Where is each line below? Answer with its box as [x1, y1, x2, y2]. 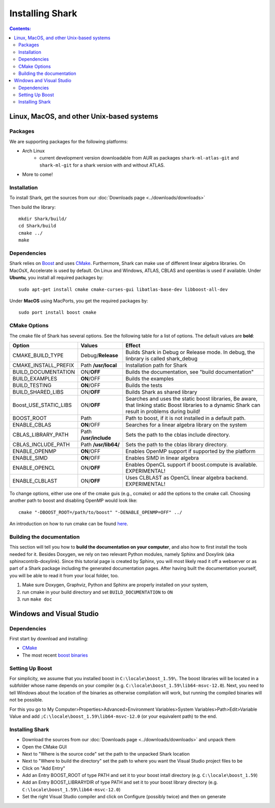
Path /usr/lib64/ [80, 441, 120, 448]
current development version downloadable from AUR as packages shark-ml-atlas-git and [39, 155, 239, 161]
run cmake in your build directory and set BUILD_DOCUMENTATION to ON [22, 589, 173, 595]
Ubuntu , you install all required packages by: [9, 275, 104, 281]
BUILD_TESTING [12, 382, 52, 389]
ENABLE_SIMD [12, 454, 48, 461]
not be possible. [9, 697, 43, 703]
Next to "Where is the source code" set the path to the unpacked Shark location [22, 750, 190, 757]
